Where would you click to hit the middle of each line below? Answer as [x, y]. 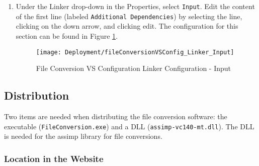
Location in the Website [54, 158]
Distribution [37, 95]
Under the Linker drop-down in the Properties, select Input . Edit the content [135, 6]
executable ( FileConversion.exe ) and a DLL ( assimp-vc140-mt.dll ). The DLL [129, 126]
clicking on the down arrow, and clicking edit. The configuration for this [127, 26]
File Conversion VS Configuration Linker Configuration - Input [134, 68]
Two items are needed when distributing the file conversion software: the [116, 116]
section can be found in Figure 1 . [67, 35]
